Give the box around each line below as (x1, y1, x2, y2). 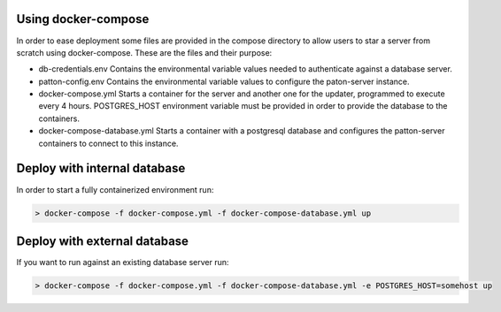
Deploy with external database (16, 233, 189, 248)
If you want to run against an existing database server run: (16, 257, 229, 268)
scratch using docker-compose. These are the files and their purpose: (16, 47, 273, 57)
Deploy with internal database (16, 161, 186, 176)
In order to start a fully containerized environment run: (16, 184, 214, 194)
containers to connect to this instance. (38, 138, 179, 148)
